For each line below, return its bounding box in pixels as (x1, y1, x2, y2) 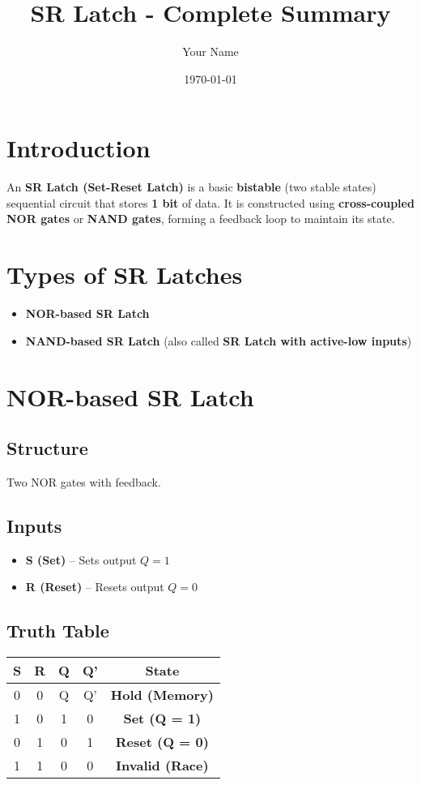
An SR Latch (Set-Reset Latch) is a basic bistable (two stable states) (6, 178, 376, 195)
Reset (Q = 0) (115, 732, 209, 752)
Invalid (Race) (116, 756, 209, 775)
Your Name (182, 43, 239, 60)
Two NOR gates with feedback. (6, 473, 161, 490)
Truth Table (6, 618, 109, 643)
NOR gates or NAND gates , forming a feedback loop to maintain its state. (6, 210, 395, 227)
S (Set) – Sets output (25, 551, 137, 568)
